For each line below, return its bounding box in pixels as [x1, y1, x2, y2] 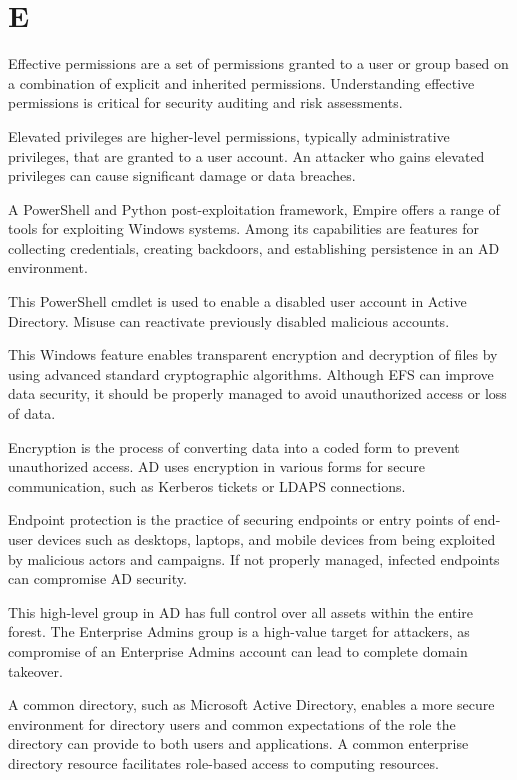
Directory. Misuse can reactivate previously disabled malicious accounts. [8, 310, 450, 331]
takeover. [8, 660, 63, 681]
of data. [8, 403, 56, 424]
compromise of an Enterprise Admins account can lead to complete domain [8, 640, 468, 661]
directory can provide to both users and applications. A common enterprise [8, 733, 469, 754]
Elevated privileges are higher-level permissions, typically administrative [8, 125, 450, 146]
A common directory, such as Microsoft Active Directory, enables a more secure [8, 694, 495, 715]
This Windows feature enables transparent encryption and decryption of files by [8, 344, 498, 365]
